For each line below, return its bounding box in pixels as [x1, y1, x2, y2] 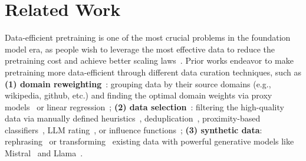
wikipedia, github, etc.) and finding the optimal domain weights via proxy [5, 89, 272, 101]
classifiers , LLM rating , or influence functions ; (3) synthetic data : [5, 123, 262, 136]
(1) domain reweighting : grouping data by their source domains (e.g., [5, 77, 271, 90]
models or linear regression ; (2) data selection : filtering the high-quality [5, 100, 284, 113]
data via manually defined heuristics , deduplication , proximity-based [5, 112, 261, 124]
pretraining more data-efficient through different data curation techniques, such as [5, 65, 301, 78]
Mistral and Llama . [5, 147, 83, 159]
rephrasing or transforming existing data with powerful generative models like [5, 135, 294, 147]
